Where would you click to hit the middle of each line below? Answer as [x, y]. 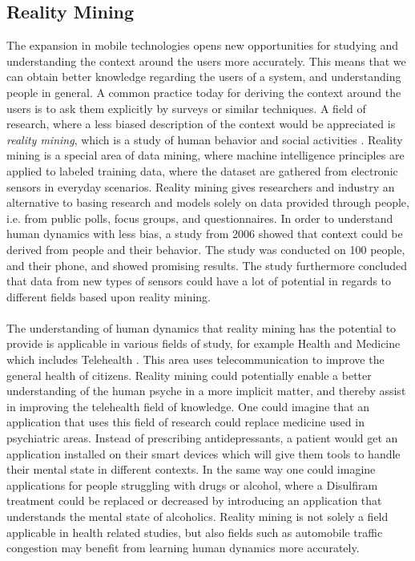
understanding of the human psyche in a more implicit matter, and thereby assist [206, 391]
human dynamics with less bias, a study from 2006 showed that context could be [205, 234]
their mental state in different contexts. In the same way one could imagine [191, 469]
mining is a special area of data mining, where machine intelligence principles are [205, 155]
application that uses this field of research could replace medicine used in [185, 422]
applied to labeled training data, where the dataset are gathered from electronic [202, 170]
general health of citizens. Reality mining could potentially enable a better [189, 375]
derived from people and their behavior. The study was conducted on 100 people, [206, 249]
